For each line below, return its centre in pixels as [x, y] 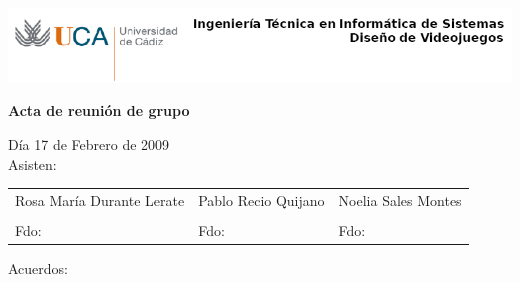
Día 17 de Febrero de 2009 [89, 143]
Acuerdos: [38, 268]
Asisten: [32, 163]
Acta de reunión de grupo [99, 110]
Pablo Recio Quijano [261, 199]
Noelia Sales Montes [400, 199]
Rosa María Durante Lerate [100, 199]
